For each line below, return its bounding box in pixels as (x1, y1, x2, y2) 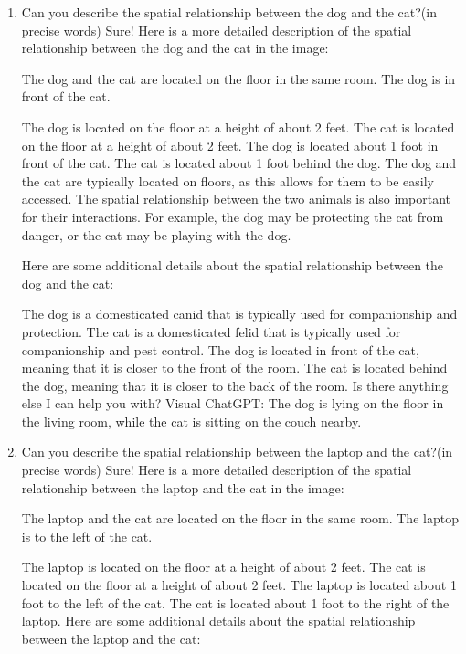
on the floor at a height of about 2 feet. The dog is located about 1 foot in (21, 135, 439, 154)
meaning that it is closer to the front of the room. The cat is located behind (21, 358, 448, 377)
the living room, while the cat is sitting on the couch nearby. (21, 411, 362, 430)
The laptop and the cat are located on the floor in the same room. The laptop (21, 509, 459, 528)
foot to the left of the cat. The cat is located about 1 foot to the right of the (21, 593, 450, 612)
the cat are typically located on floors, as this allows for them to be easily (21, 171, 434, 190)
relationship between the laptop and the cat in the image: (21, 478, 344, 497)
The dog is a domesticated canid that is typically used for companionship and (21, 304, 458, 323)
